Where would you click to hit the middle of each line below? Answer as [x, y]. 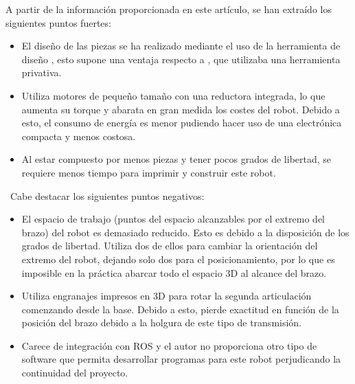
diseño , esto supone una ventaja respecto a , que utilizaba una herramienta [181, 59]
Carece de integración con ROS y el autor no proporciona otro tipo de [169, 345]
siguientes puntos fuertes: [58, 22]
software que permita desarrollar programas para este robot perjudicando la [181, 359]
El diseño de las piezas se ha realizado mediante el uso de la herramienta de [181, 46]
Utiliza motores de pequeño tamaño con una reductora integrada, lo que [173, 95]
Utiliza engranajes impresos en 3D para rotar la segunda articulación [167, 296]
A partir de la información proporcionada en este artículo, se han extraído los [169, 9]
